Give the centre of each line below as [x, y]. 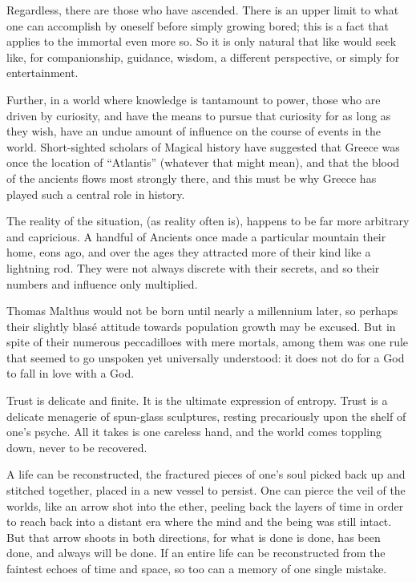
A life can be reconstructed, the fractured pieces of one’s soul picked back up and [206, 474]
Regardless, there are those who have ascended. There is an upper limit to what [203, 10]
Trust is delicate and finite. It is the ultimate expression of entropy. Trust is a [197, 400]
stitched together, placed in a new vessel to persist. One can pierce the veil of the [206, 490]
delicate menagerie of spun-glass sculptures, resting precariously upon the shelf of [206, 416]
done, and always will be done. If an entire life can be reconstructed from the [196, 553]
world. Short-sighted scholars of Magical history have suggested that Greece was [203, 146]
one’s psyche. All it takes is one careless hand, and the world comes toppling [194, 432]
